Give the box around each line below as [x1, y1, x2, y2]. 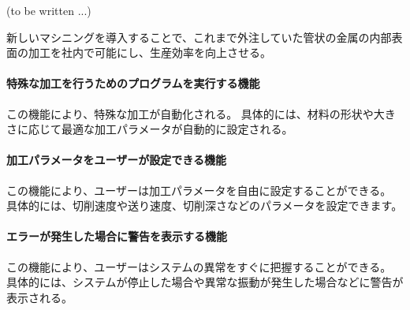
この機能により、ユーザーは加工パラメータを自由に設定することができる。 [6, 181, 392, 198]
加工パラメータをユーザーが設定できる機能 [6, 151, 227, 168]
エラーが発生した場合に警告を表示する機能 [6, 228, 227, 245]
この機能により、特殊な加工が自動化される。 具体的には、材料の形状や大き [6, 105, 396, 121]
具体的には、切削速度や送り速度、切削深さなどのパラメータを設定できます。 [6, 197, 403, 214]
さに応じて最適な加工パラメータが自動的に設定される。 [6, 121, 293, 137]
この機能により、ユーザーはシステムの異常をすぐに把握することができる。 [6, 258, 392, 275]
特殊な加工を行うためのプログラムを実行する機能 [6, 75, 260, 92]
